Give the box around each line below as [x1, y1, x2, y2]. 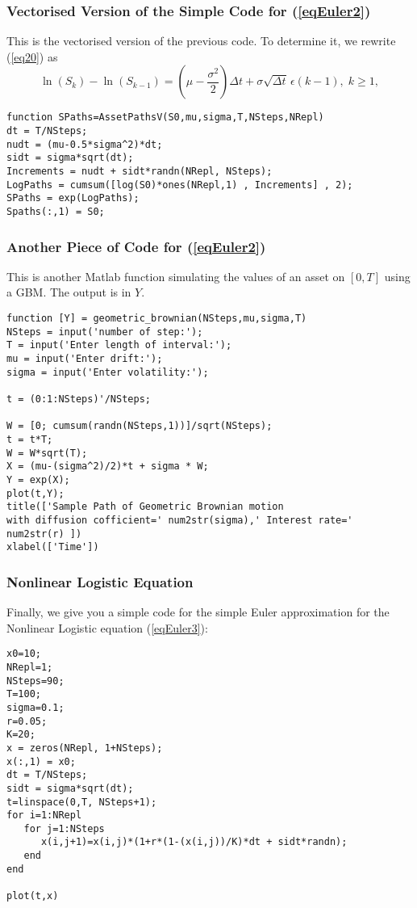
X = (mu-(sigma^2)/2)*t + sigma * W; [6, 460, 209, 473]
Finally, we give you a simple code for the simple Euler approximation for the [6, 603, 390, 620]
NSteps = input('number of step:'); [6, 326, 203, 338]
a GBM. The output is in [6, 284, 131, 301]
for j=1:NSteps [23, 822, 105, 834]
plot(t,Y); [6, 487, 65, 499]
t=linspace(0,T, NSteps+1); [6, 796, 157, 808]
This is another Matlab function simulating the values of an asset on [6, 267, 345, 284]
